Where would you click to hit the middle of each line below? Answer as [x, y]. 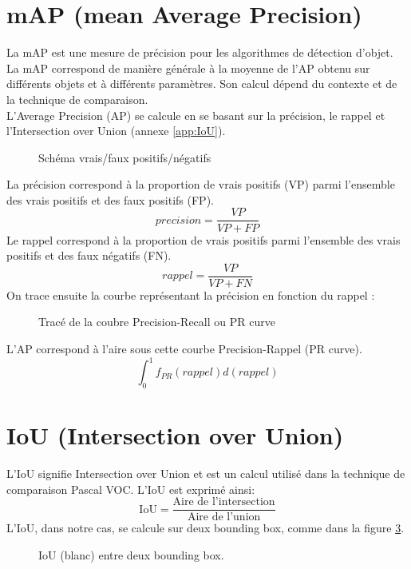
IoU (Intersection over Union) [175, 435]
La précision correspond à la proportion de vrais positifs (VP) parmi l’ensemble [201, 184]
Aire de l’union [224, 517]
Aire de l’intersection [224, 502]
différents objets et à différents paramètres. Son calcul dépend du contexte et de [202, 84]
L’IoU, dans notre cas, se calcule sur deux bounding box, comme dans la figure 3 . [205, 528]
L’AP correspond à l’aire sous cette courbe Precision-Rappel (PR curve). [184, 348]
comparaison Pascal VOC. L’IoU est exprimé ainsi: [131, 489]
